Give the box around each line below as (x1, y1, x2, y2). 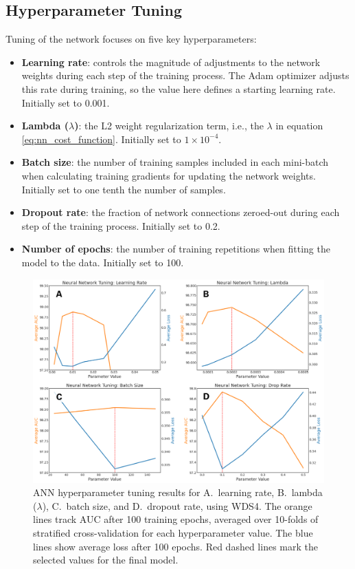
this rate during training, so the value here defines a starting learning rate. (21, 81, 336, 96)
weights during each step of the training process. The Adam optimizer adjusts (21, 68, 350, 83)
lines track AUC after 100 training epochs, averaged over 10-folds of (33, 512, 319, 526)
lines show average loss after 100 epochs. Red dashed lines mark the (33, 539, 318, 553)
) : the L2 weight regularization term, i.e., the (74, 118, 264, 133)
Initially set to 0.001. (21, 95, 110, 109)
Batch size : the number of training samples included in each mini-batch (21, 155, 329, 169)
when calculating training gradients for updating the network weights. (21, 168, 316, 182)
